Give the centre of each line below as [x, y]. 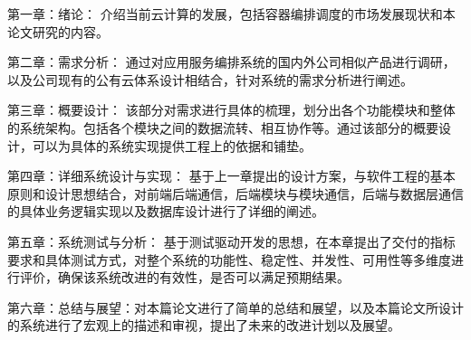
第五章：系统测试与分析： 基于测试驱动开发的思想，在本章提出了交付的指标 [231, 241]
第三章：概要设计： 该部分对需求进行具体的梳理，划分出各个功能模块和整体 [231, 110]
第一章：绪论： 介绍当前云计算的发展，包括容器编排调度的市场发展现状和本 [231, 14]
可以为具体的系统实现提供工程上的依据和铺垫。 [172, 145]
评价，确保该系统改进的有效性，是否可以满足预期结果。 [184, 277]
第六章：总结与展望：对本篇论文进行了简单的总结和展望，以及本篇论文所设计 [235, 307]
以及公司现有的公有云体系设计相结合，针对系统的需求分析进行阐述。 [210, 79]
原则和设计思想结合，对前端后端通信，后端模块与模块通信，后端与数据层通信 [235, 193]
